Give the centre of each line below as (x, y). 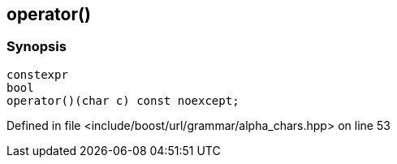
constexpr (37, 74)
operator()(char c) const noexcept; (123, 100)
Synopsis (37, 47)
